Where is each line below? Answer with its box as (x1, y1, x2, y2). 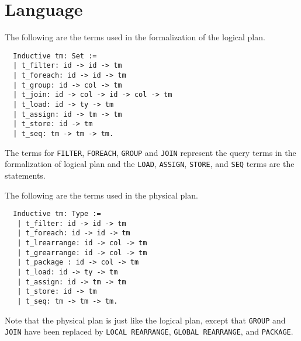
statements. (5, 169, 46, 181)
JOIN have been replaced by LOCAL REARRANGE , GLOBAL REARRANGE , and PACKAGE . (5, 325, 293, 337)
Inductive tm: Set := (13, 51, 97, 60)
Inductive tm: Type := (13, 210, 101, 218)
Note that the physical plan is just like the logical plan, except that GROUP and (5, 314, 286, 326)
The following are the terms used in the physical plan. (5, 189, 198, 201)
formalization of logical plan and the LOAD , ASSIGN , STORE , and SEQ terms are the (5, 158, 295, 170)
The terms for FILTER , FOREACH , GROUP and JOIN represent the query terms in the (5, 146, 296, 158)
